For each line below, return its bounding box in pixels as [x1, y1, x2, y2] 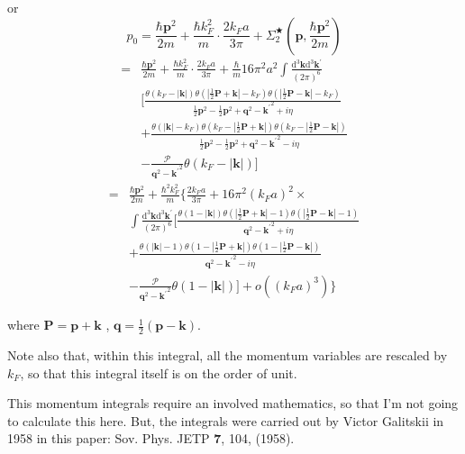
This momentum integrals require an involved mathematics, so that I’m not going [7, 394, 459, 413]
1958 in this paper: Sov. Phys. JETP [7, 429, 210, 448]
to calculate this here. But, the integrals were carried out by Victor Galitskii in [7, 411, 444, 430]
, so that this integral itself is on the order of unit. [20, 363, 297, 382]
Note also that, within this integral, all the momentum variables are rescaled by [7, 346, 448, 365]
